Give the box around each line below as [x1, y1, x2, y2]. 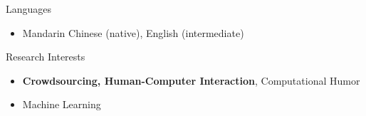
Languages [6, 1, 52, 16]
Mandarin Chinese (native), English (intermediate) [22, 25, 244, 40]
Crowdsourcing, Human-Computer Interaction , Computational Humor [22, 73, 360, 88]
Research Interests [6, 49, 85, 64]
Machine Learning [22, 97, 101, 112]
